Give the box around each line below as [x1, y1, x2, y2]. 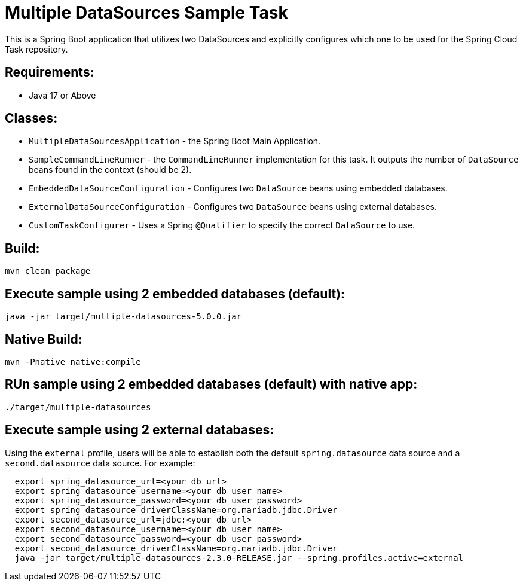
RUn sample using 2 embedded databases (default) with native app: [5, 377, 418, 392]
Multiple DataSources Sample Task [5, 2, 288, 23]
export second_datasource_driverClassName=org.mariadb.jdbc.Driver [14, 543, 338, 553]
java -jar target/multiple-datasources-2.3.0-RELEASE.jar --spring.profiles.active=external [14, 553, 464, 563]
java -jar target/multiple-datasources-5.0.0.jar [5, 312, 242, 322]
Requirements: [5, 65, 94, 80]
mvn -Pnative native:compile [5, 356, 141, 367]
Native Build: [5, 331, 82, 347]
